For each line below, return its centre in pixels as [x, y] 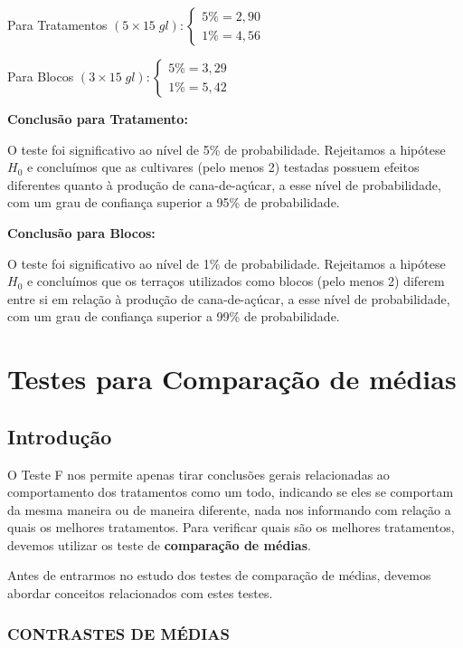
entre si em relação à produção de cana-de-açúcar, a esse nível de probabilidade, [229, 298]
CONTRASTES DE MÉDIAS [119, 633]
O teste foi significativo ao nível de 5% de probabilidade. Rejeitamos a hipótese [227, 149]
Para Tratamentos [57, 24]
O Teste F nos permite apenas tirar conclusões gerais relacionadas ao [198, 474]
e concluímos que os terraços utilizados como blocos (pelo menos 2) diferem [236, 281]
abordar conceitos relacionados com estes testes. [140, 593]
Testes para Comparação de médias [232, 379]
